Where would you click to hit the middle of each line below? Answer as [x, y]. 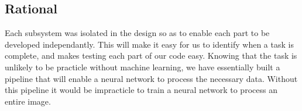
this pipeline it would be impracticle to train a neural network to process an [141, 90]
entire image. [28, 101]
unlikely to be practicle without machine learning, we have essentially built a [143, 67]
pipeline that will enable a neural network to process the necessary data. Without [151, 78]
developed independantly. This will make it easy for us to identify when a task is [149, 44]
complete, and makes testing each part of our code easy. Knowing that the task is [151, 55]
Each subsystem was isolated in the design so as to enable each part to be [137, 33]
